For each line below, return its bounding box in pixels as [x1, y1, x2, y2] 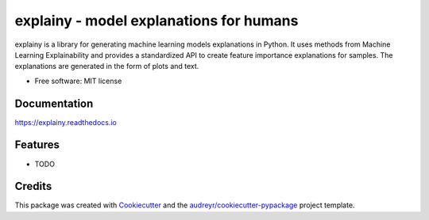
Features [14, 138, 60, 152]
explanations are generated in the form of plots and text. [14, 62, 199, 71]
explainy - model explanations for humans [14, 12, 299, 29]
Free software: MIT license [34, 76, 122, 85]
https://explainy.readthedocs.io [14, 117, 117, 127]
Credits [14, 180, 52, 193]
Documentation [14, 97, 94, 110]
